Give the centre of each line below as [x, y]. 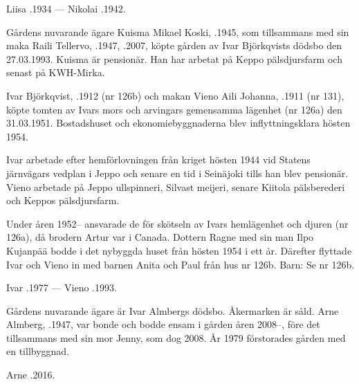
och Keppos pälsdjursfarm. [63, 200]
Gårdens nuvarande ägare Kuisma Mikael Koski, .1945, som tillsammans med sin [178, 31]
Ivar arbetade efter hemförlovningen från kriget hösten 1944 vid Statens [158, 159]
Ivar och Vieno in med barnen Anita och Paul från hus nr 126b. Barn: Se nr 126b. [181, 264]
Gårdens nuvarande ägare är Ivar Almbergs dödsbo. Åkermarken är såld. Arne [173, 310]
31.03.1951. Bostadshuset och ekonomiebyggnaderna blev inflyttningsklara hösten [178, 123]
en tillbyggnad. [38, 351]
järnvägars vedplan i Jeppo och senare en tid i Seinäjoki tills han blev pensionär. [177, 173]
